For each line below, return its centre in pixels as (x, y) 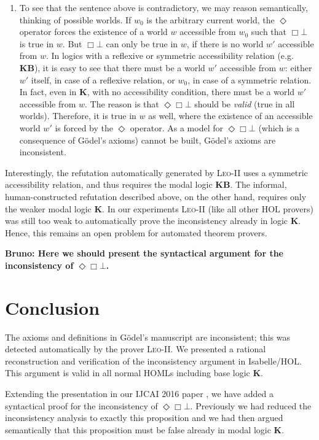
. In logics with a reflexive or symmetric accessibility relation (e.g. (170, 56)
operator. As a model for (176, 127)
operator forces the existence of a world (93, 32)
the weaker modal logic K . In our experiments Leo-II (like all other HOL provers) (159, 208)
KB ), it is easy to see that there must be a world (112, 67)
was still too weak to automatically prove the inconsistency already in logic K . (153, 221)
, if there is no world (225, 43)
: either (298, 67)
